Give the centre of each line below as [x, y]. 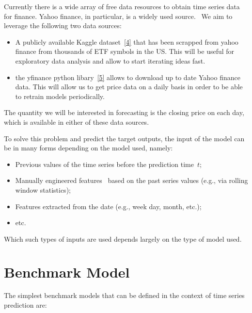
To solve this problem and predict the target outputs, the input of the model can [124, 138]
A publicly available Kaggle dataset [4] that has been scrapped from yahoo [127, 41]
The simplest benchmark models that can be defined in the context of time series [124, 295]
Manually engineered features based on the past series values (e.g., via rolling [132, 180]
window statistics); [43, 189]
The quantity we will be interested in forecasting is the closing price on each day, [124, 112]
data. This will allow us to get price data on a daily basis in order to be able [129, 87]
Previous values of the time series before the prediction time [104, 164]
